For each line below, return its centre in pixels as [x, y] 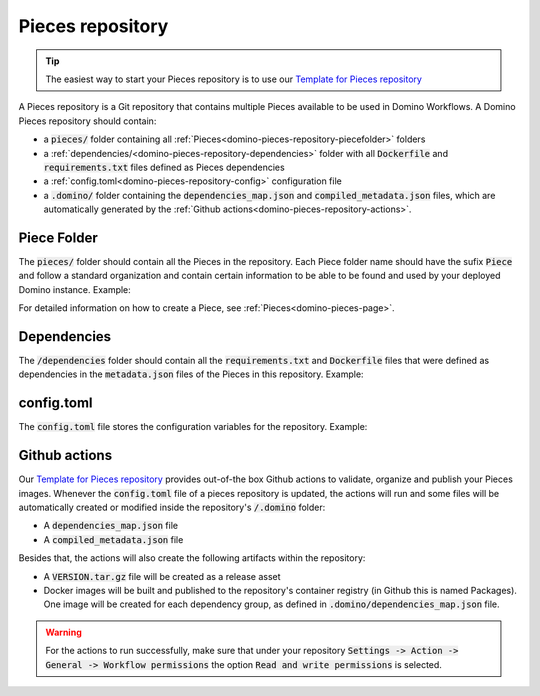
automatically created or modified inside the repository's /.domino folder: [172, 507]
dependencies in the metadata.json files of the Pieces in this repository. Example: [191, 374]
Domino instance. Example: [75, 289]
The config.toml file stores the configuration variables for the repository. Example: [193, 427]
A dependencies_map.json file [111, 526]
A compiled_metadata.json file [113, 539]
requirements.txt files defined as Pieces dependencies [164, 167]
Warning [63, 632]
